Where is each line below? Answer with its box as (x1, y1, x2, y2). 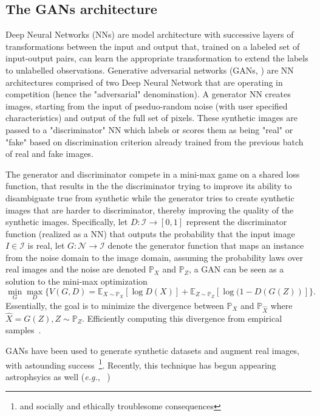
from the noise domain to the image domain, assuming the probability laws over (5, 251, 304, 263)
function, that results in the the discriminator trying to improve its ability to (5, 179, 292, 192)
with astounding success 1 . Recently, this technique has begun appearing (5, 356, 276, 371)
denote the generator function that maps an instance (107, 239, 304, 252)
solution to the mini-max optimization (5, 275, 148, 288)
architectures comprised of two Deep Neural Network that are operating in (5, 75, 283, 88)
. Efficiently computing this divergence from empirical (82, 311, 282, 324)
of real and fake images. (5, 147, 94, 160)
